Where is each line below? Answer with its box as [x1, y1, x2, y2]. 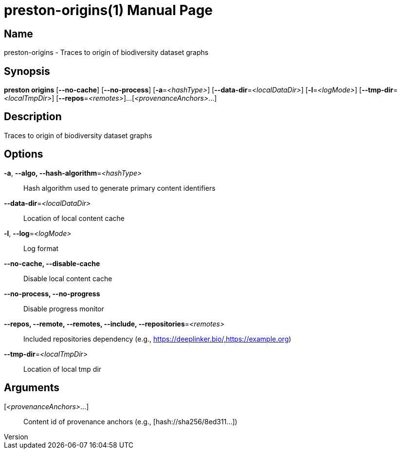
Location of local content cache [23, 214, 125, 222]
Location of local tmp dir [23, 364, 102, 373]
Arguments [4, 381, 60, 394]
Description [4, 110, 62, 123]
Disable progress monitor [23, 304, 104, 313]
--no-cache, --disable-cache [4, 259, 100, 268]
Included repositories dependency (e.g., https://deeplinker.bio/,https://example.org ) [23, 334, 292, 343]
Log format [23, 244, 59, 253]
